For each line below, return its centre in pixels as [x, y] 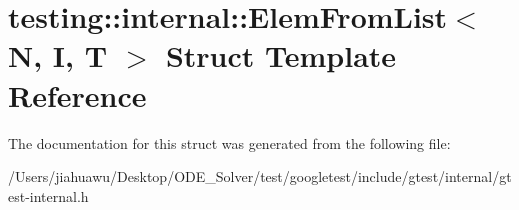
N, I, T [58, 55]
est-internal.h [48, 195]
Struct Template [281, 55]
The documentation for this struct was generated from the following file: [229, 142]
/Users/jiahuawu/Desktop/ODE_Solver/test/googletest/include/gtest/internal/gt [260, 176]
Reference [77, 94]
